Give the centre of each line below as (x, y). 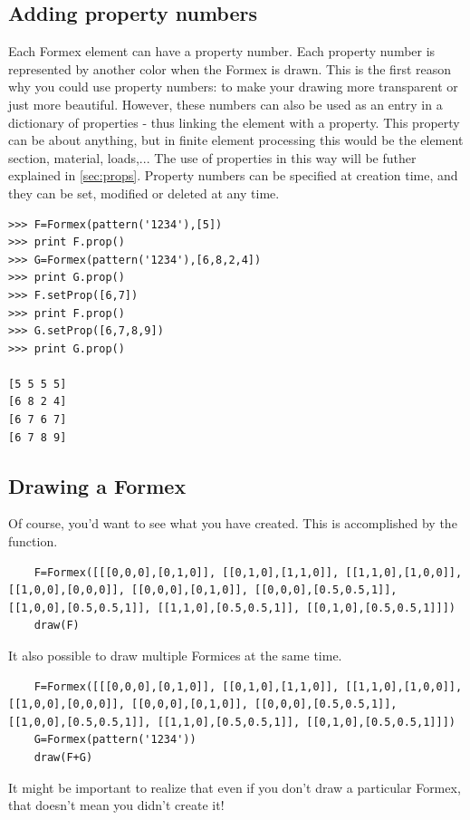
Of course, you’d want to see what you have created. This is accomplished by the (233, 523)
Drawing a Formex (97, 485)
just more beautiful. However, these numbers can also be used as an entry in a (225, 104)
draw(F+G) (63, 757)
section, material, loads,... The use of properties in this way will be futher (212, 157)
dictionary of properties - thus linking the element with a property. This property (234, 122)
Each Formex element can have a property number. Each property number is (222, 51)
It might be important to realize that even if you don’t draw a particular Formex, (235, 787)
